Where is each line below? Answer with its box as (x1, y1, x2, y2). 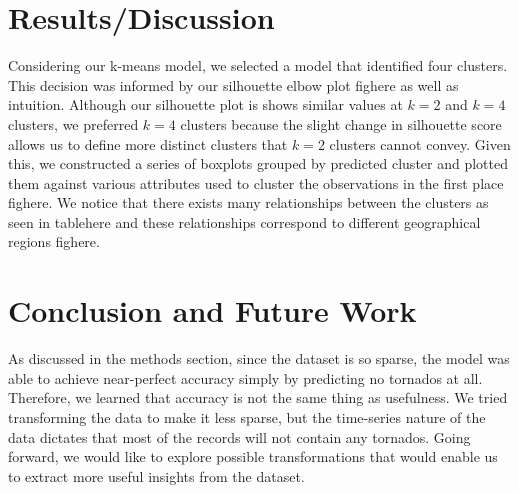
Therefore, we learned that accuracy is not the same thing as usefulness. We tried (8, 387, 508, 408)
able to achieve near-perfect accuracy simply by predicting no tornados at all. (8, 367, 483, 388)
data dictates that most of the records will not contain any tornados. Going (8, 426, 471, 447)
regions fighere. (8, 231, 100, 252)
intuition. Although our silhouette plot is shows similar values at (8, 94, 403, 115)
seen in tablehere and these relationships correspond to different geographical (8, 211, 481, 232)
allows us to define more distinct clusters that (8, 133, 288, 154)
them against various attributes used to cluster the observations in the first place (8, 172, 504, 193)
